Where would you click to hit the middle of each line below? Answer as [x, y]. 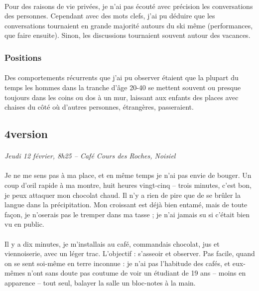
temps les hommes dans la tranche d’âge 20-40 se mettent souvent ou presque [123, 87]
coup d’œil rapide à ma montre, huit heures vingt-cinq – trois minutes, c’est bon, [128, 185]
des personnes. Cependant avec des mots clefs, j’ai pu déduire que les [110, 16]
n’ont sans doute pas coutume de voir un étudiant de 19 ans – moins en [136, 273]
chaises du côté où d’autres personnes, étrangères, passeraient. [99, 107]
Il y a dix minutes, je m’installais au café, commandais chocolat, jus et [112, 243]
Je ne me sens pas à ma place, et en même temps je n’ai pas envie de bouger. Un [128, 175]
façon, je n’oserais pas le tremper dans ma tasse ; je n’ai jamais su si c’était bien [127, 214]
